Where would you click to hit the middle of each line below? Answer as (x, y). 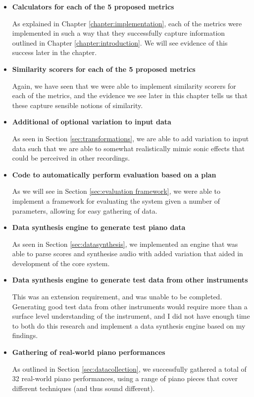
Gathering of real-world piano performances (89, 352)
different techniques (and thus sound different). (83, 388)
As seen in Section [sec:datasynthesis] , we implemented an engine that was (125, 244)
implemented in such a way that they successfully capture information (119, 33)
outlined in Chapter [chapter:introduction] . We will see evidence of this (120, 42)
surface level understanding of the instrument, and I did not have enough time (131, 316)
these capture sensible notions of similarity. (77, 105)
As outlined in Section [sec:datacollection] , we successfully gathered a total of (129, 369)
